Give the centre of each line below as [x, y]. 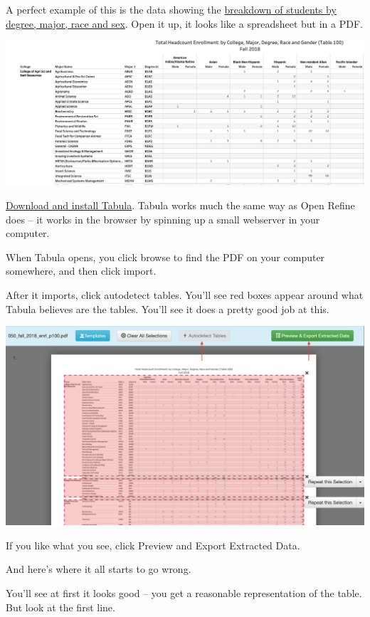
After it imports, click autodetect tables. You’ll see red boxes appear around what [185, 295]
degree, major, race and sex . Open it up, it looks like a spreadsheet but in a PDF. [184, 23]
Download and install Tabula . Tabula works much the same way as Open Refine [180, 205]
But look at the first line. [60, 607]
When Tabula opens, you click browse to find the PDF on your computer [165, 257]
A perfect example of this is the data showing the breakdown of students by [171, 9]
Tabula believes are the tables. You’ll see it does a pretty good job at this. [168, 308]
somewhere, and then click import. [81, 271]
